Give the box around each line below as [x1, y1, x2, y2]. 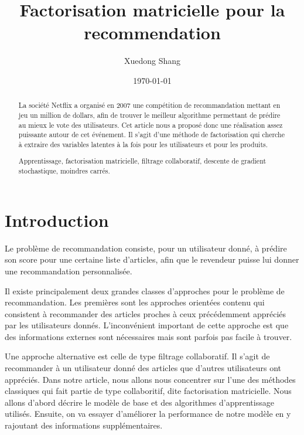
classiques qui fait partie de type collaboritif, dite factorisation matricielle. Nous [5, 385, 292, 397]
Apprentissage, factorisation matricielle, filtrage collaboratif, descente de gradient [18, 156, 267, 166]
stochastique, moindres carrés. [18, 166, 110, 176]
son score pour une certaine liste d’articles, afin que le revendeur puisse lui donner [5, 253, 299, 266]
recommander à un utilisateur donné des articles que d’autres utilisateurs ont [5, 362, 282, 374]
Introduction [5, 208, 109, 232]
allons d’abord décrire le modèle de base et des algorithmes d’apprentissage [5, 396, 274, 408]
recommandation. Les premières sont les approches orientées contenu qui [5, 296, 265, 308]
